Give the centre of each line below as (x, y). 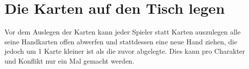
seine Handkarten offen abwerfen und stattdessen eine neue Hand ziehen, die (121, 41)
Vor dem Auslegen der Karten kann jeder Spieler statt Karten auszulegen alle (123, 32)
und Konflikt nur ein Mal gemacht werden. (70, 60)
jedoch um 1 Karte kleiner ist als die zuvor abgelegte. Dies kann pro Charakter (125, 51)
